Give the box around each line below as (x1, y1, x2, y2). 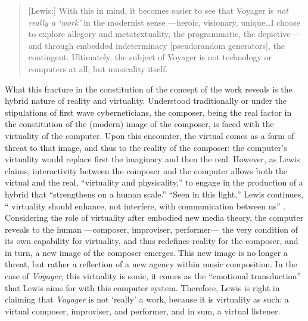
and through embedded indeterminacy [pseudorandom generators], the (28, 39, 285, 51)
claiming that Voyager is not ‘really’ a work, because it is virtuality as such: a (5, 293, 289, 305)
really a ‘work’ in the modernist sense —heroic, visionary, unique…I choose (28, 16, 300, 28)
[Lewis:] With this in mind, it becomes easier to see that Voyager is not (28, 4, 288, 16)
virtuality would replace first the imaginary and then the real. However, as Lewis (5, 153, 300, 165)
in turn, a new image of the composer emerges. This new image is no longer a (5, 246, 288, 258)
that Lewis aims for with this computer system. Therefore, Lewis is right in (5, 281, 280, 294)
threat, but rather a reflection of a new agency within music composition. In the (5, 258, 297, 270)
